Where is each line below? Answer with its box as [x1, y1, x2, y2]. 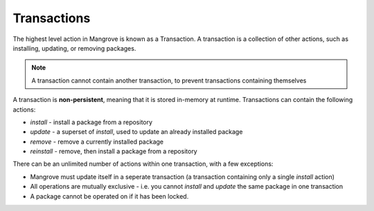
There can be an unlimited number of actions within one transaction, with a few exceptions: [12, 160, 274, 168]
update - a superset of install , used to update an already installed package [30, 128, 243, 136]
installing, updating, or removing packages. [12, 44, 136, 52]
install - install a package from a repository [30, 118, 152, 126]
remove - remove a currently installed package [30, 137, 164, 146]
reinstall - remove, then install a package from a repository [30, 147, 197, 155]
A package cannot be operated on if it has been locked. [30, 192, 189, 201]
